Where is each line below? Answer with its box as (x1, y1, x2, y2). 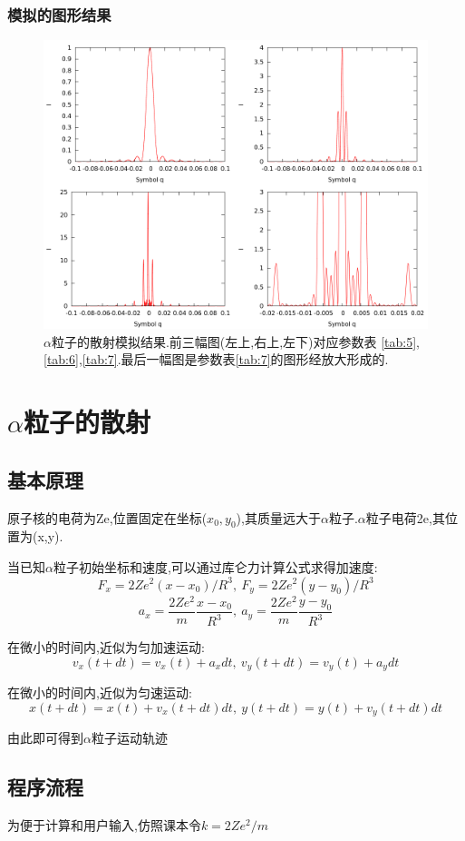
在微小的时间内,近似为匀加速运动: (7, 638, 205, 657)
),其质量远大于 (236, 508, 321, 527)
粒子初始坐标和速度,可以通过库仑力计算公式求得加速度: (53, 557, 378, 576)
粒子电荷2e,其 (365, 508, 445, 527)
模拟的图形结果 (7, 3, 111, 25)
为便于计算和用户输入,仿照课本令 (7, 815, 201, 834)
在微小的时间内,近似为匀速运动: (7, 683, 192, 702)
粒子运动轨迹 (91, 728, 168, 747)
